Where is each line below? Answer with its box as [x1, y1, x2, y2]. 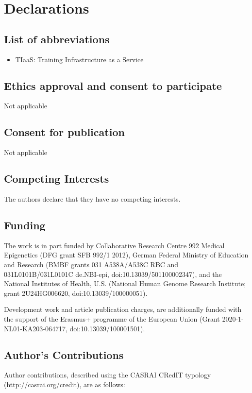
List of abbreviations [4, 31, 110, 46]
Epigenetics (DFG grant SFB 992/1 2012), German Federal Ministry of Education [4, 250, 249, 260]
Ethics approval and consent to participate [4, 78, 222, 93]
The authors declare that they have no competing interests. [4, 193, 181, 204]
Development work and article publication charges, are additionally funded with [4, 304, 242, 314]
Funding [4, 217, 46, 232]
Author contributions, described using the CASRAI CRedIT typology [4, 370, 211, 380]
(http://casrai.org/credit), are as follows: [4, 379, 125, 389]
